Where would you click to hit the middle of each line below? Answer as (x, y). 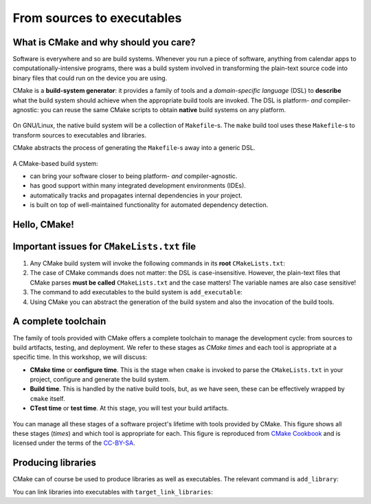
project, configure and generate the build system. (100, 380)
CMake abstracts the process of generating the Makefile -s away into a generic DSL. (134, 148)
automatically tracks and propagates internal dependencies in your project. (136, 195)
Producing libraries (54, 463)
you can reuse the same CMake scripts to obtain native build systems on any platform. (163, 110)
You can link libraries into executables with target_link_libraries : (113, 492)
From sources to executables (97, 18)
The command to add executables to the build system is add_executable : (136, 292)
